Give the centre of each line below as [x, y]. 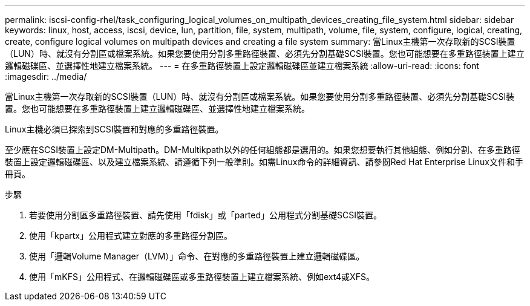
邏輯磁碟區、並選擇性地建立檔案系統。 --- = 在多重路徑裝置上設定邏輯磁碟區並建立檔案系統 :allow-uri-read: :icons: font [242, 66]
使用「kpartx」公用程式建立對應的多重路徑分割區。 [131, 236]
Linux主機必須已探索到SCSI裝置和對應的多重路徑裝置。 [114, 129]
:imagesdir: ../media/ [46, 76]
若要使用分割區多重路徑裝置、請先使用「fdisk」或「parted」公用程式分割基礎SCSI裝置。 [205, 215]
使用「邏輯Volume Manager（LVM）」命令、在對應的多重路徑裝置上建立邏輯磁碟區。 [197, 256]
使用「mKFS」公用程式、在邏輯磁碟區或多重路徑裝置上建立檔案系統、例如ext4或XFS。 [202, 277]
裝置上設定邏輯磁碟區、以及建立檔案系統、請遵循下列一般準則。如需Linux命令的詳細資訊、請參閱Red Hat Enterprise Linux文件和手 [264, 162]
